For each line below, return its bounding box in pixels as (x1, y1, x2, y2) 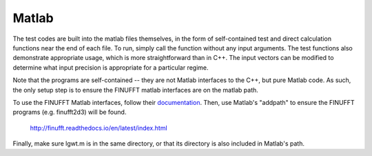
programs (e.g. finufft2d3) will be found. (12, 108, 127, 117)
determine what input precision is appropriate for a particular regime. (12, 63, 209, 72)
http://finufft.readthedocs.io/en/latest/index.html (30, 124, 168, 132)
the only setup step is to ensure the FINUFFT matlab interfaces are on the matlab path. (12, 86, 258, 94)
